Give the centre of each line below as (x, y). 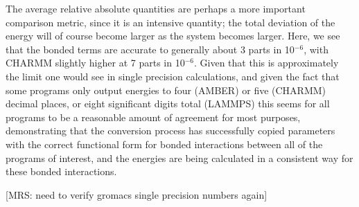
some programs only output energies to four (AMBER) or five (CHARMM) (166, 90)
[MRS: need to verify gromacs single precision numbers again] (137, 194)
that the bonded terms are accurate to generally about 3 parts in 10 (150, 49)
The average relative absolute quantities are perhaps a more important (156, 8)
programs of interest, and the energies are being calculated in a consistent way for (179, 157)
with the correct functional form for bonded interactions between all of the (164, 144)
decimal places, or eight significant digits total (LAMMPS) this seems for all (168, 103)
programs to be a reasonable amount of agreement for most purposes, (153, 117)
